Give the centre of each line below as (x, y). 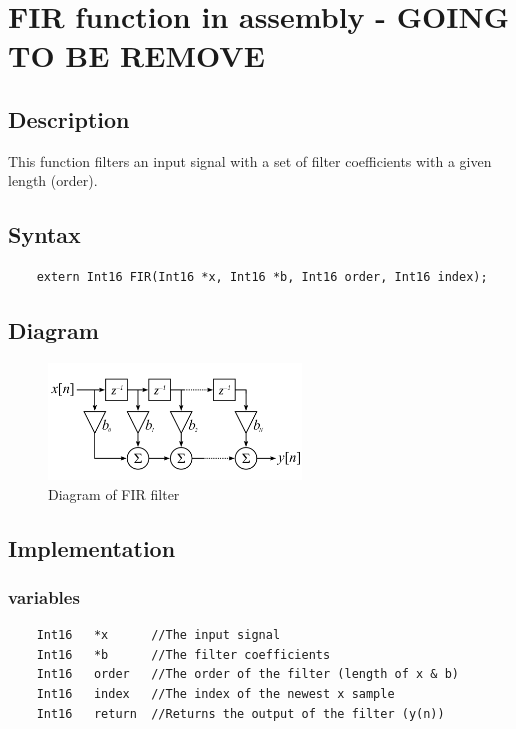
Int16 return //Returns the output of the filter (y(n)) (240, 713)
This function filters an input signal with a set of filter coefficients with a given (250, 160)
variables (44, 596)
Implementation (92, 547)
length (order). (53, 180)
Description (69, 118)
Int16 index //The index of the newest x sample (215, 693)
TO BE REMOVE (136, 55)
